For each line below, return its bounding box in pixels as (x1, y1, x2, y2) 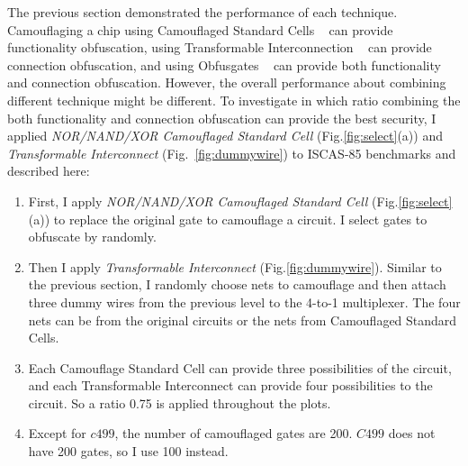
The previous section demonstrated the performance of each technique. (7, 3, 398, 21)
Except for (28, 424, 86, 443)
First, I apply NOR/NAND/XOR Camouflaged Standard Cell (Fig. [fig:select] (28, 191, 453, 210)
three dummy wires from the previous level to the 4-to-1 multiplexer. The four (28, 292, 461, 311)
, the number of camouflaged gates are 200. (114, 424, 353, 443)
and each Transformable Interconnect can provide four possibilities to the (28, 376, 433, 395)
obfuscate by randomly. (28, 227, 157, 246)
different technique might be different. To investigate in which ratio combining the (7, 90, 461, 109)
